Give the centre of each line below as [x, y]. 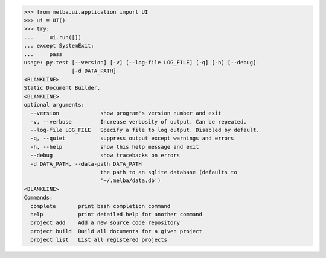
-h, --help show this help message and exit [115, 147]
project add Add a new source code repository [105, 223]
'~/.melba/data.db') [130, 181]
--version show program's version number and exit [126, 113]
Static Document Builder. [62, 88]
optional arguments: [54, 105]
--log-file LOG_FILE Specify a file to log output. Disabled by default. [145, 130]
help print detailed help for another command [116, 214]
